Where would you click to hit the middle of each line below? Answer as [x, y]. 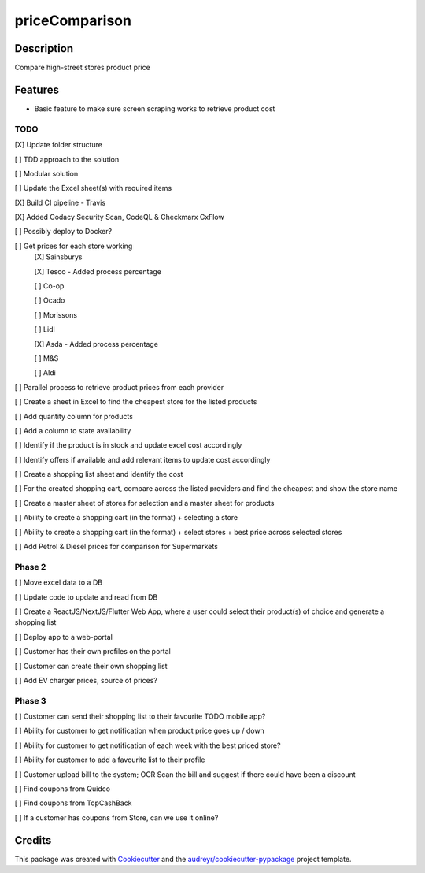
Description [44, 48]
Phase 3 [30, 700]
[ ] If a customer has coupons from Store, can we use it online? [116, 817]
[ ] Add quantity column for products [74, 416]
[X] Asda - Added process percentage [96, 344]
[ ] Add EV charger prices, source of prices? [86, 680]
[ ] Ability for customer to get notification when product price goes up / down [140, 731]
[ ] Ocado [50, 300]
